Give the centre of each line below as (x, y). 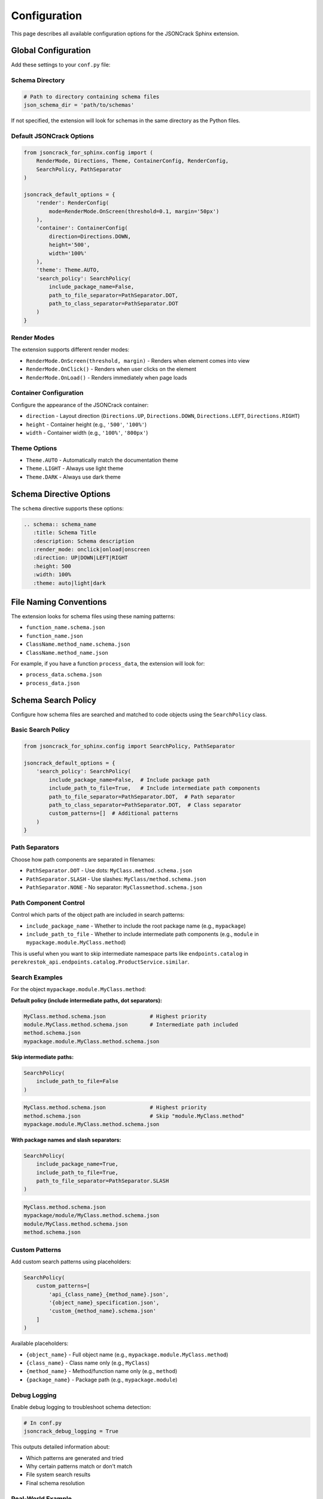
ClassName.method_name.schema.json (78, 644)
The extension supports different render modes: (70, 350)
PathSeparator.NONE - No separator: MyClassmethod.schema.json (114, 887)
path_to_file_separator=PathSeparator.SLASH (103, 1181)
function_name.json (54, 636)
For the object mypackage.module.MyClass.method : (79, 989)
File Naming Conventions (59, 602)
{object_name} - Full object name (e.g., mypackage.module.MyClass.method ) (127, 1354)
